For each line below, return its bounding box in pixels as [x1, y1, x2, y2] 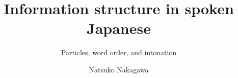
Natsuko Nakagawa [89, 64, 149, 74]
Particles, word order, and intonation [61, 47, 177, 58]
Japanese [87, 18, 151, 38]
